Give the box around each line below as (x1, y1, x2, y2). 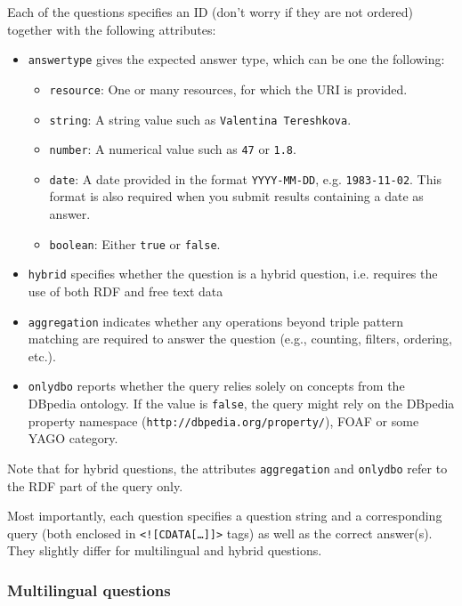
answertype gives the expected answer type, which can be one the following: (28, 50, 445, 69)
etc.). (28, 346, 56, 365)
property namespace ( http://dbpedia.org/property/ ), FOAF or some (28, 411, 419, 430)
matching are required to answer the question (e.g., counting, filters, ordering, (28, 329, 452, 348)
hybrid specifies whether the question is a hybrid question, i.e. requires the (28, 264, 438, 283)
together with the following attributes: (7, 20, 216, 38)
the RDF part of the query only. (7, 476, 183, 495)
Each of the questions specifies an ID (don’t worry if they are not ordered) (7, 3, 413, 20)
